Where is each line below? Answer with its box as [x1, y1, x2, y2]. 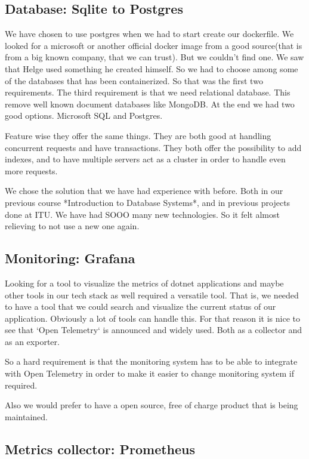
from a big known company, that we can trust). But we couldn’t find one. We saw [5, 51, 304, 63]
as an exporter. [5, 335, 60, 347]
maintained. [5, 410, 48, 423]
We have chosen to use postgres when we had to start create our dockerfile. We [5, 27, 294, 40]
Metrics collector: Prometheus [5, 439, 196, 458]
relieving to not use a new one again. [5, 220, 140, 232]
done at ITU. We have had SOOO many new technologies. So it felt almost [5, 208, 280, 220]
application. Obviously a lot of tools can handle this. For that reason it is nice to [5, 312, 300, 324]
